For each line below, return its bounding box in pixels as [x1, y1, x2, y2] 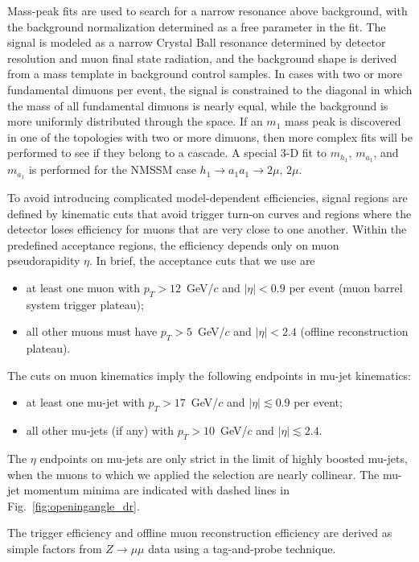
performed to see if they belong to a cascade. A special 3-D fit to [7, 144, 327, 161]
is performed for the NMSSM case [28, 161, 196, 178]
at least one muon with [26, 279, 141, 296]
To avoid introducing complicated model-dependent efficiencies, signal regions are [7, 189, 408, 206]
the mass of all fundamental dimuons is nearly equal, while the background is [7, 97, 388, 114]
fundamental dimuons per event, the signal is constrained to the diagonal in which [7, 81, 413, 97]
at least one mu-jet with [26, 394, 145, 411]
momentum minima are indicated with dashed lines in [23, 481, 290, 498]
